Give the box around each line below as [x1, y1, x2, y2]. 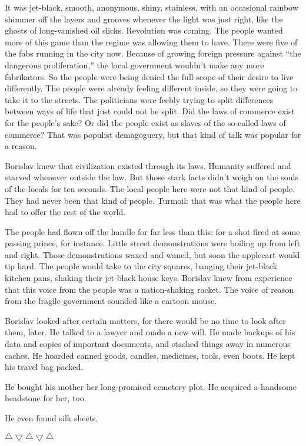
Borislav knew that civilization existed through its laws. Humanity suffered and [5, 159, 291, 171]
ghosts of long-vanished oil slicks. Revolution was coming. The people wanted [5, 24, 283, 37]
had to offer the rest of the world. [5, 206, 126, 218]
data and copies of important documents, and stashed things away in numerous [5, 338, 291, 350]
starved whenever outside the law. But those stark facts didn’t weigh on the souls [5, 171, 298, 183]
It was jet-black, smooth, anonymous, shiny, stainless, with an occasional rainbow [5, 1, 298, 13]
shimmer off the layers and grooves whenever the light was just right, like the [5, 12, 283, 25]
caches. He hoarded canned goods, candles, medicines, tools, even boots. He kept [5, 349, 295, 361]
